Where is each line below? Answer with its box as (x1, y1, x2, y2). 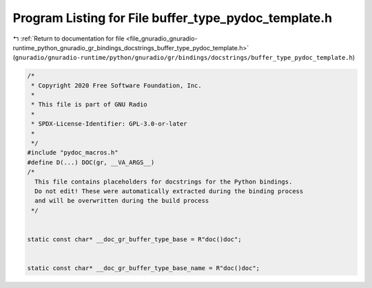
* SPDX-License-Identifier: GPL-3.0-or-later (31, 120, 187, 128)
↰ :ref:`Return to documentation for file (12, 34, 125, 43)
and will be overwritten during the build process (34, 197, 209, 205)
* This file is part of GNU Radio (31, 100, 147, 109)
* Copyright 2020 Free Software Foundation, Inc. (31, 81, 203, 89)
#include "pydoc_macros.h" (27, 148, 118, 157)
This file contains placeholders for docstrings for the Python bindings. (34, 177, 293, 186)
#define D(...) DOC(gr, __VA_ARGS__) (27, 158, 155, 166)
